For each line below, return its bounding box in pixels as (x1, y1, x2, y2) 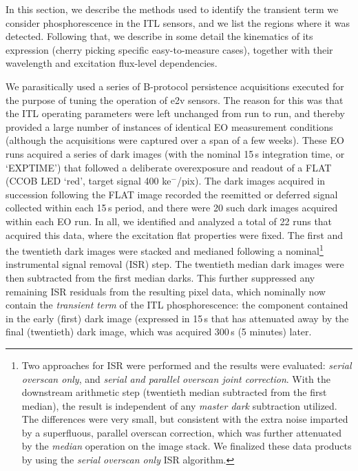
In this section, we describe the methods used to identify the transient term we (6, 2, 339, 16)
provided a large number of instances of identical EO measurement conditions (6, 119, 333, 134)
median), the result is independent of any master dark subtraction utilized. (21, 398, 337, 412)
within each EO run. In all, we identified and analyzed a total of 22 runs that (6, 213, 333, 228)
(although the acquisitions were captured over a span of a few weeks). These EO (6, 133, 344, 147)
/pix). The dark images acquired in (176, 174, 326, 188)
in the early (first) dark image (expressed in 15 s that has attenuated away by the (6, 311, 349, 325)
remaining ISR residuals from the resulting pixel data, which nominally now (6, 284, 326, 298)
